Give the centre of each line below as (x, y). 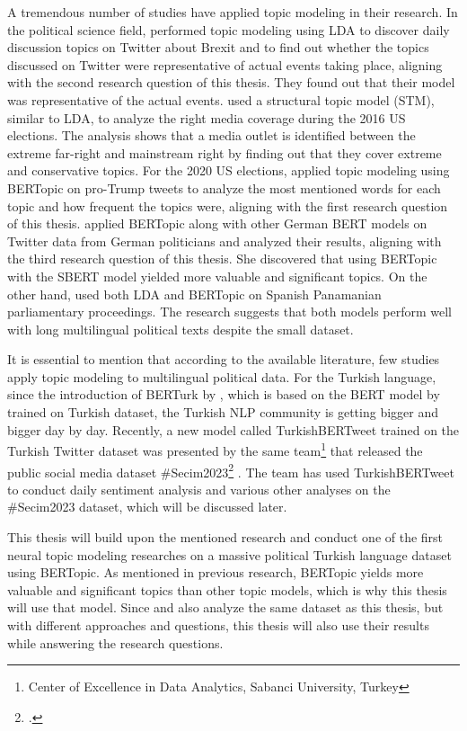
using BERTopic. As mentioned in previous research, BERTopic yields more (216, 572)
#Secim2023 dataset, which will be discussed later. (147, 507)
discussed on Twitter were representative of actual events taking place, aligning (225, 64)
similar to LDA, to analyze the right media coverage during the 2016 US (207, 117)
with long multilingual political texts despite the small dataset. (181, 329)
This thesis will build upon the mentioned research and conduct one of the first (225, 536)
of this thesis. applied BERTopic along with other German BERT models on (217, 223)
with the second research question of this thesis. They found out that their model (231, 82)
